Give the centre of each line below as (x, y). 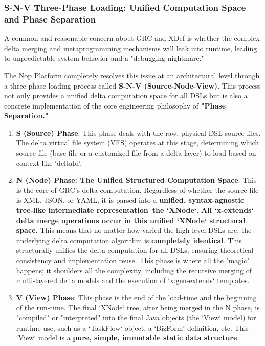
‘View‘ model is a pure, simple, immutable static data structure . (128, 338)
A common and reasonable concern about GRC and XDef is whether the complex (132, 38)
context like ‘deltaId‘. (49, 163)
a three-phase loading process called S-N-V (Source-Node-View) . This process (132, 85)
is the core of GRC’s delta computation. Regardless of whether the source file (137, 190)
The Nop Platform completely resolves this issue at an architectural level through (132, 75)
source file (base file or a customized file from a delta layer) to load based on (136, 153)
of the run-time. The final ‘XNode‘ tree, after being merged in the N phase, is (138, 307)
